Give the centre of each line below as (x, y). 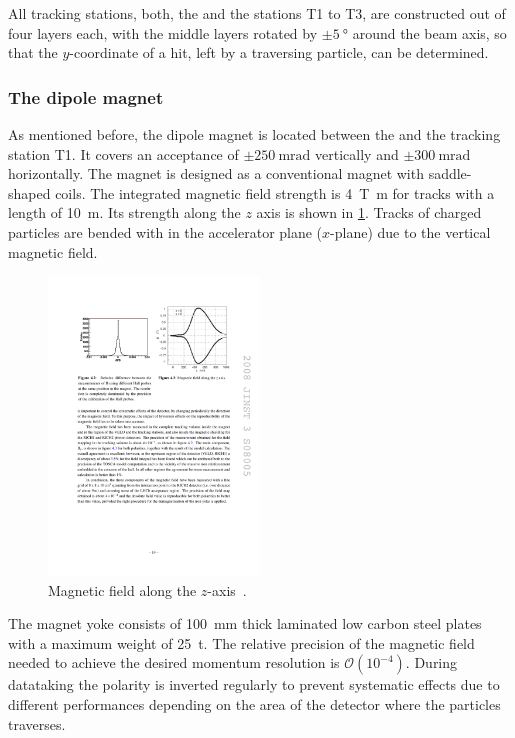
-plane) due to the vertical (410, 231)
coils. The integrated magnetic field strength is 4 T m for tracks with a (275, 192)
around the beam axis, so (429, 32)
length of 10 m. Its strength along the (124, 212)
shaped (29, 192)
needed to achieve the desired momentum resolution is (174, 662)
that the (33, 52)
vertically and (357, 153)
